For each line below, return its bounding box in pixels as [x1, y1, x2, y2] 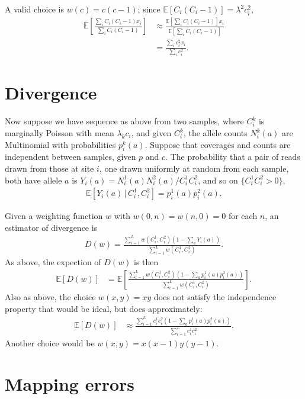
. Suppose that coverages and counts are [145, 138, 291, 150]
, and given [131, 127, 172, 139]
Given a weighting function [5, 210, 103, 222]
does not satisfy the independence [153, 290, 277, 303]
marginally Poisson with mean [5, 127, 114, 139]
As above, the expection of [5, 256, 101, 268]
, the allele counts [183, 127, 248, 139]
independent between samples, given [5, 150, 136, 163]
